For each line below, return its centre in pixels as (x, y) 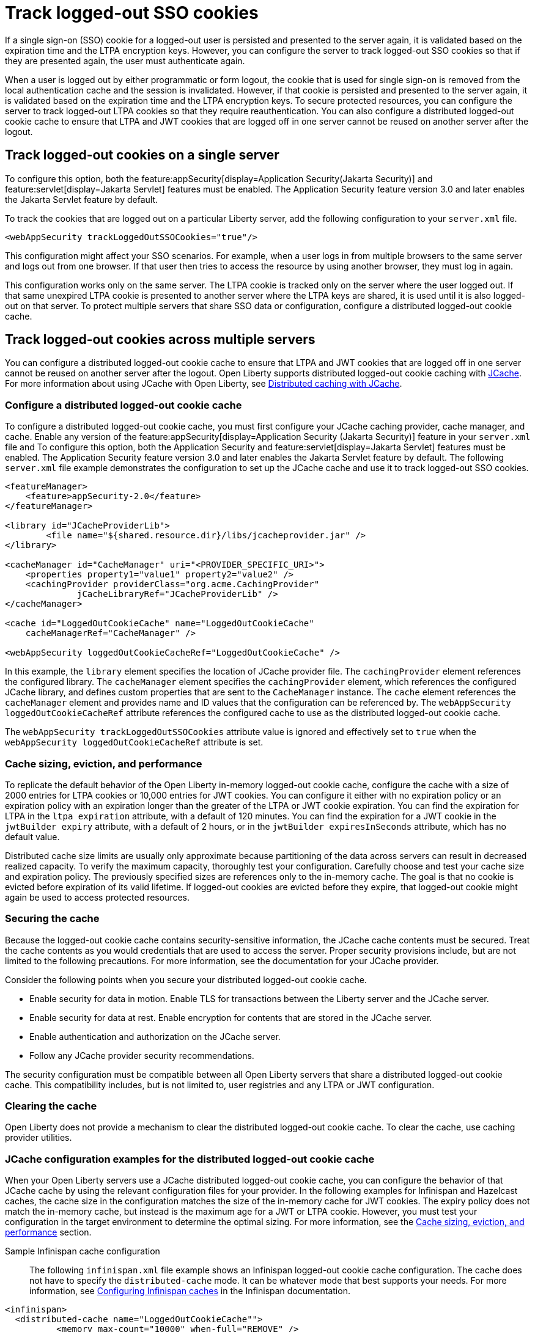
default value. (32, 836)
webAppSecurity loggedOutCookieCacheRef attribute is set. (134, 742)
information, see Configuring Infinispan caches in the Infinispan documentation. (190, 1291)
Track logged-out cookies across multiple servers (160, 340)
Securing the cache (52, 919)
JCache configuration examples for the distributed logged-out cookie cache (190, 1159)
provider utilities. (39, 1138)
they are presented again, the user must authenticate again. (125, 60)
